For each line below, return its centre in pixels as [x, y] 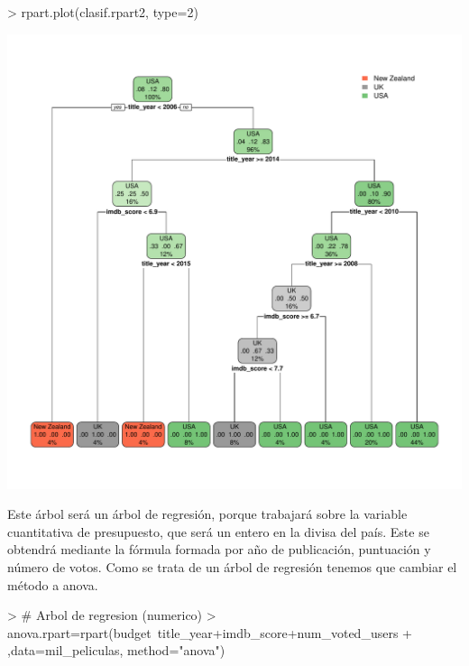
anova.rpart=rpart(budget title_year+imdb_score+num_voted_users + [210, 632]
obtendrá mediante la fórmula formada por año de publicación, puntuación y [219, 549]
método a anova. [53, 584]
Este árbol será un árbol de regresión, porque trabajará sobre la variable [207, 514]
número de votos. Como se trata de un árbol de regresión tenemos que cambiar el [232, 566]
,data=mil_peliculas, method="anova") [116, 650]
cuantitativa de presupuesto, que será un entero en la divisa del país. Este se [218, 531]
